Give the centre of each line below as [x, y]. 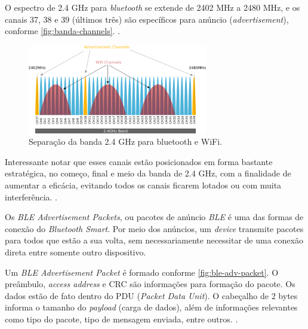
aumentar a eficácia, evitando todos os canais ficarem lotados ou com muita [143, 185]
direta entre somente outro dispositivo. [76, 252]
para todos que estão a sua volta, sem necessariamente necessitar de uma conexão [154, 240]
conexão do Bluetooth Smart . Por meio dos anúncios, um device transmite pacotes [154, 228]
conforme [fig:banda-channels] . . [63, 31]
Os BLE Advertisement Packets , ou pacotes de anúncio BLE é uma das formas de [154, 217]
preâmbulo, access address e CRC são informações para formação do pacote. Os [150, 284]
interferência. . [31, 197]
